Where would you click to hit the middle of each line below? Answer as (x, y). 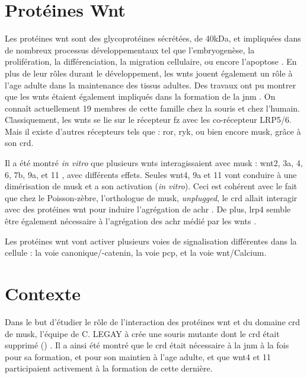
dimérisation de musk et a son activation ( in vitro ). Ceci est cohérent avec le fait (151, 186)
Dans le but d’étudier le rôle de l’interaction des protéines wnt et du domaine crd (153, 321)
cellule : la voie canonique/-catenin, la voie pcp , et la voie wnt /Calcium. (136, 252)
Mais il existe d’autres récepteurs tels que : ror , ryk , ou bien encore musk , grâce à (153, 131)
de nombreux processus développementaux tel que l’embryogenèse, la (130, 50)
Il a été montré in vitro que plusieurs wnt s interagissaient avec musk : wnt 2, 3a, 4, (154, 163)
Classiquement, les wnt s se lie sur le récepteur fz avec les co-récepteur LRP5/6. (148, 120)
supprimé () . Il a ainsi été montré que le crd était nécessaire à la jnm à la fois (147, 345)
